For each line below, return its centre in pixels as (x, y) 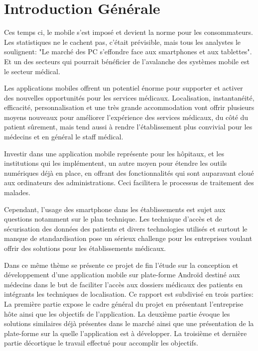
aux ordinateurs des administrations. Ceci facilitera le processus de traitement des (129, 182)
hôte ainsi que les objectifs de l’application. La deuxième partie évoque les (117, 313)
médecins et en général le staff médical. (64, 137)
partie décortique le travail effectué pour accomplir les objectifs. (101, 343)
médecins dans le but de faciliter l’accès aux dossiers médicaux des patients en (123, 284)
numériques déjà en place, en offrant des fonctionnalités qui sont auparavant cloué (129, 173)
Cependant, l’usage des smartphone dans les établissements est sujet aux (115, 209)
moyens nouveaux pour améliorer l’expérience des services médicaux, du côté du (126, 117)
